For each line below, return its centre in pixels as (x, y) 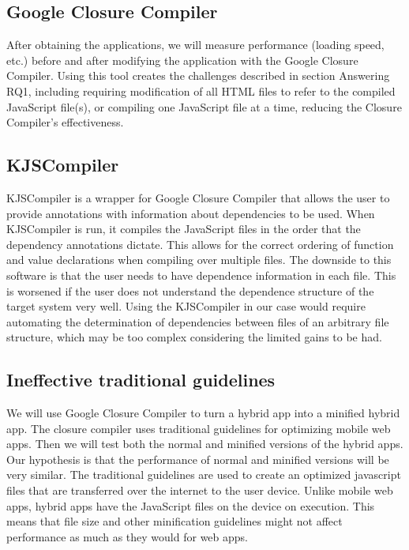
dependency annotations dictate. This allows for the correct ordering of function (200, 244)
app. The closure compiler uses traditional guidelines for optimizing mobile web (199, 428)
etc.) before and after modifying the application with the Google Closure (182, 60)
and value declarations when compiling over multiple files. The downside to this (199, 260)
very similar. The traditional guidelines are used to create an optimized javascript (204, 475)
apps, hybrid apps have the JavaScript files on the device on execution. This (191, 505)
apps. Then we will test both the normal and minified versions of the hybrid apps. (205, 444)
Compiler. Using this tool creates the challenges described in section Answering (198, 75)
